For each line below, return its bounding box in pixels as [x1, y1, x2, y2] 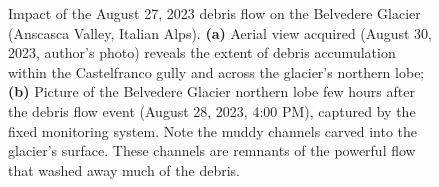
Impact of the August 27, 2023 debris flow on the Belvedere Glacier [8, 3, 421, 23]
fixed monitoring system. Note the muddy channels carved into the [8, 120, 418, 141]
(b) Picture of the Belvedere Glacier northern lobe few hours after [8, 81, 415, 102]
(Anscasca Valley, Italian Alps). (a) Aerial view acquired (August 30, [8, 22, 433, 43]
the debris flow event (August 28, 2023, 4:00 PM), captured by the [8, 100, 416, 121]
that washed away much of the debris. [8, 159, 240, 180]
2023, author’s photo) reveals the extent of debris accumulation [8, 42, 396, 63]
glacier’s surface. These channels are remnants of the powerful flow [8, 140, 416, 161]
